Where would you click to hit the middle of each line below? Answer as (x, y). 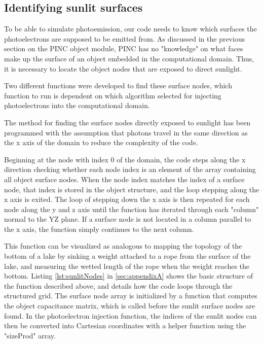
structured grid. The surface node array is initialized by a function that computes (131, 296)
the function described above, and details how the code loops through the (118, 285)
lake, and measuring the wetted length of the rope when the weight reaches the (127, 266)
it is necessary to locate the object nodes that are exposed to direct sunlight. (123, 68)
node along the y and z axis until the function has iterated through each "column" (131, 209)
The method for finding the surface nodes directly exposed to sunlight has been (127, 122)
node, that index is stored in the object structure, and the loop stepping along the (132, 189)
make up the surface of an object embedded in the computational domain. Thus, (129, 58)
